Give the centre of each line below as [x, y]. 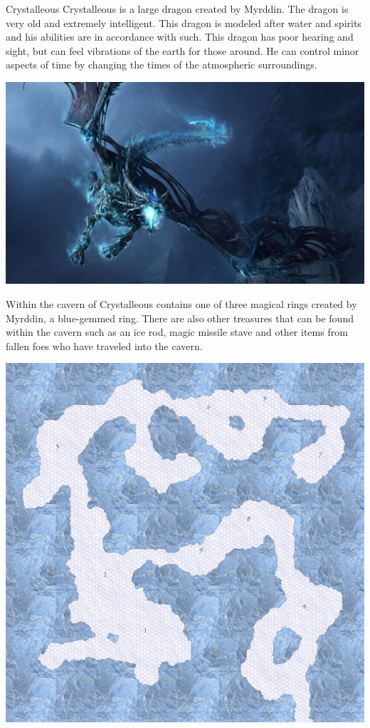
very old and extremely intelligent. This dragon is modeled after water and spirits [184, 22]
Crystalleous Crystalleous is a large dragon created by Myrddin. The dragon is [177, 9]
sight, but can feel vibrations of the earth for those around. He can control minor [183, 50]
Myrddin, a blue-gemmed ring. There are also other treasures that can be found [180, 318]
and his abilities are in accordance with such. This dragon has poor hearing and [180, 37]
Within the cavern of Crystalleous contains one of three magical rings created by [181, 304]
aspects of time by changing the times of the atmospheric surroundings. [162, 65]
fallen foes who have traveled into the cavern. [104, 345]
